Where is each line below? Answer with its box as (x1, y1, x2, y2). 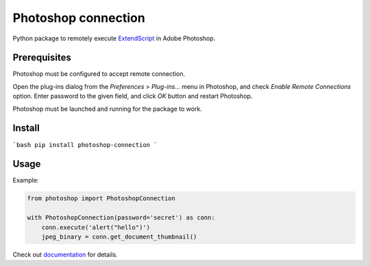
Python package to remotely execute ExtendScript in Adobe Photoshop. (12, 34, 216, 42)
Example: (12, 176, 39, 185)
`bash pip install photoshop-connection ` (12, 141, 158, 148)
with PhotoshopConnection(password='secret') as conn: (27, 214, 215, 222)
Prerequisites (12, 52, 71, 64)
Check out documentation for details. (12, 250, 118, 258)
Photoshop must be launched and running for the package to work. (12, 105, 202, 113)
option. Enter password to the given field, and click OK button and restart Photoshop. (12, 92, 253, 101)
